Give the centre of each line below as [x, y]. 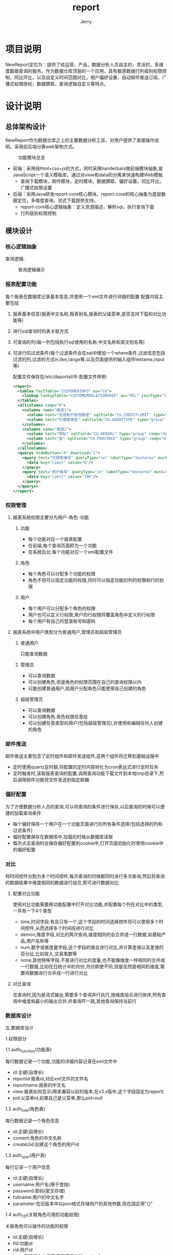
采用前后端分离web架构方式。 [46, 146]
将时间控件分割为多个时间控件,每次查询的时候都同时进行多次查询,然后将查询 [85, 876]
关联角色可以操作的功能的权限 [37, 1226]
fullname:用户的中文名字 [38, 1197]
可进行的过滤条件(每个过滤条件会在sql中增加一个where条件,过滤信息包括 [89, 353]
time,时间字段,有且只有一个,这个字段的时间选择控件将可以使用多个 [90, 921]
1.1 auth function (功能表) [29, 1050]
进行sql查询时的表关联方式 [41, 331]
